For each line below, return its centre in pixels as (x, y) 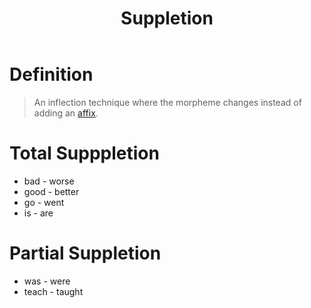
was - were (47, 281)
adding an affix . (66, 113)
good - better (51, 191)
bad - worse (49, 181)
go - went (44, 202)
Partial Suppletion (85, 253)
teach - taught (53, 291)
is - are (38, 213)
